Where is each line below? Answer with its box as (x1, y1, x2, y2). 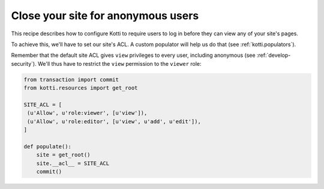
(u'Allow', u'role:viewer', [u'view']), (27, 109, 148, 117)
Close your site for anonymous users (11, 9, 199, 22)
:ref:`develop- (256, 51, 291, 59)
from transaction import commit (23, 76, 119, 83)
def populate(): (23, 143, 72, 150)
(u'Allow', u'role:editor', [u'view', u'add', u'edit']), (27, 118, 201, 125)
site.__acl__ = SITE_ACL (36, 160, 110, 167)
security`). (11, 60, 37, 67)
